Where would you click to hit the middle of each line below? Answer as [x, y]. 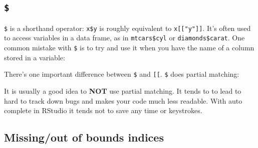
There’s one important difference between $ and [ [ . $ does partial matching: [122, 74]
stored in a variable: [35, 57]
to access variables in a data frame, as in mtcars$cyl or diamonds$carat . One [124, 38]
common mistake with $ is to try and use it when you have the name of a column [129, 48]
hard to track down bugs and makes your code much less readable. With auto [123, 100]
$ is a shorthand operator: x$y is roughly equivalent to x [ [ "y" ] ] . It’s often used [127, 28]
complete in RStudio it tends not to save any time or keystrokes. [103, 110]
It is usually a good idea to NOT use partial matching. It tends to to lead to [123, 91]
